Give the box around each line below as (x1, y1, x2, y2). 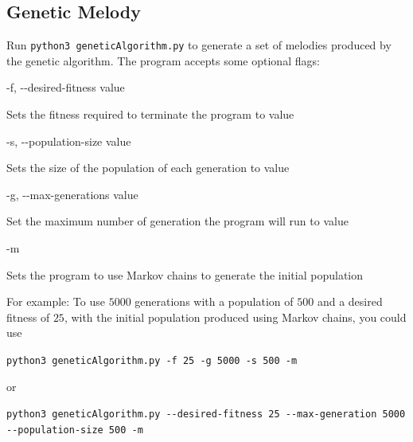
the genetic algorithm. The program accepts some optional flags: (6, 52, 320, 68)
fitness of (6, 308, 50, 325)
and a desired (317, 293, 383, 310)
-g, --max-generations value (6, 186, 138, 202)
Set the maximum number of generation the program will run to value (6, 213, 349, 229)
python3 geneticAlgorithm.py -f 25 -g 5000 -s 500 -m (6, 354, 298, 366)
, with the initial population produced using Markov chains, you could (64, 308, 407, 325)
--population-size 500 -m (6, 424, 143, 436)
